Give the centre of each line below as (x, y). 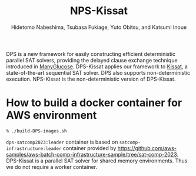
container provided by (89, 148)
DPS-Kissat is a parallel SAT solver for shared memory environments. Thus (97, 161)
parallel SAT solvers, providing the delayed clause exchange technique (92, 60)
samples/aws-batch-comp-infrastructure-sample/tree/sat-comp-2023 (92, 154)
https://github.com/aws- (147, 148)
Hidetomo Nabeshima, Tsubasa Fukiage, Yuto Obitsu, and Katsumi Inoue (99, 27)
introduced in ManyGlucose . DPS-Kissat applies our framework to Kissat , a (97, 67)
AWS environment (52, 115)
